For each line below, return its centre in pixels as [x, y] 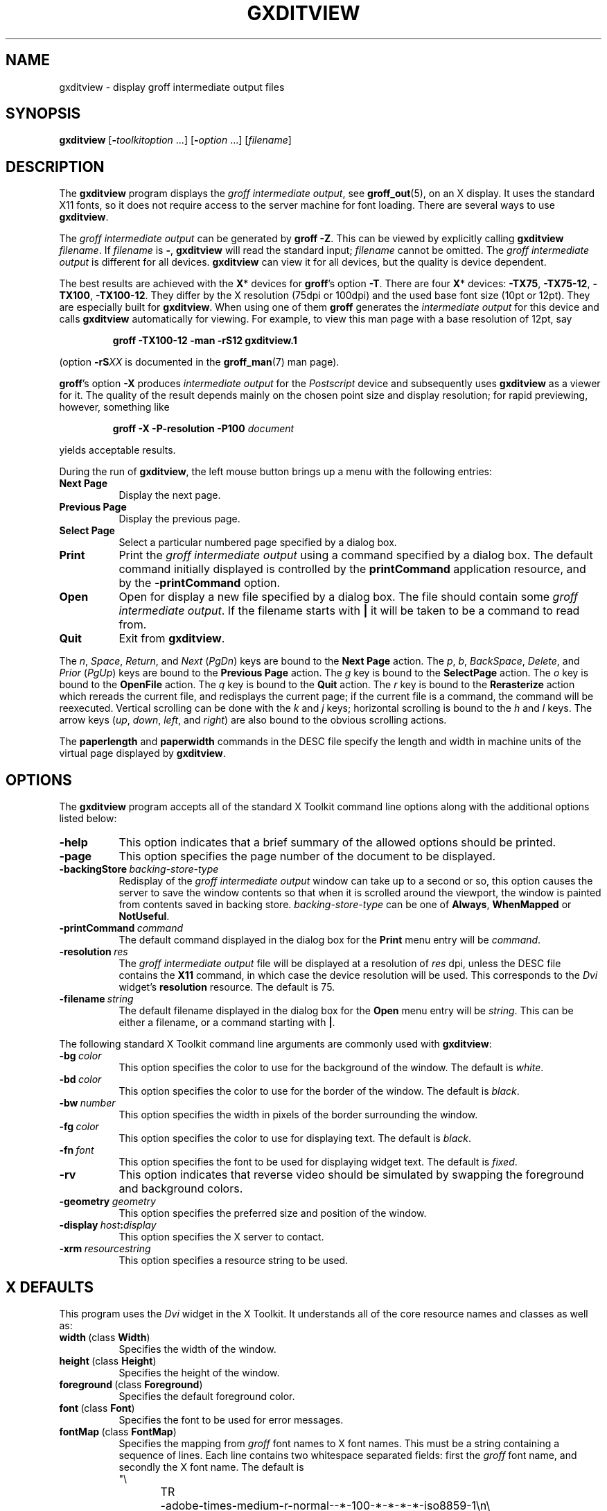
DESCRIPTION [55, 167]
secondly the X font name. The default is [211, 1467]
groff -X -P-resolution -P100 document [203, 429]
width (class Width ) [105, 1337]
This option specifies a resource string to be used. [234, 1261]
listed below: [88, 819]
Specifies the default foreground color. [207, 1396]
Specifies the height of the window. [199, 1372]
